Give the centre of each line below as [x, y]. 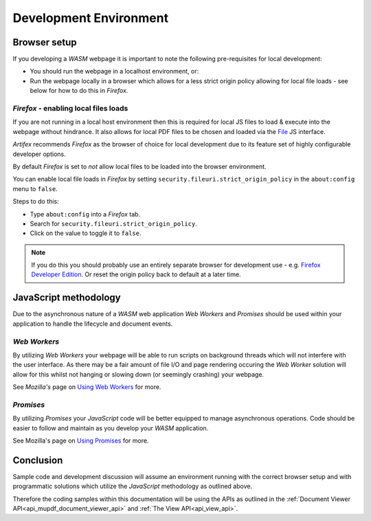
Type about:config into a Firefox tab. [85, 214]
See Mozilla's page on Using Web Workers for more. [87, 387]
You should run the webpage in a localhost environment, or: [114, 71]
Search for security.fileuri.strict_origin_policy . [113, 223]
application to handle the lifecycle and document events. [93, 324]
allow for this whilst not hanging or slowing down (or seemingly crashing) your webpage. [138, 374]
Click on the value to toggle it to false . [86, 233]
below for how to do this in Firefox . [79, 91]
